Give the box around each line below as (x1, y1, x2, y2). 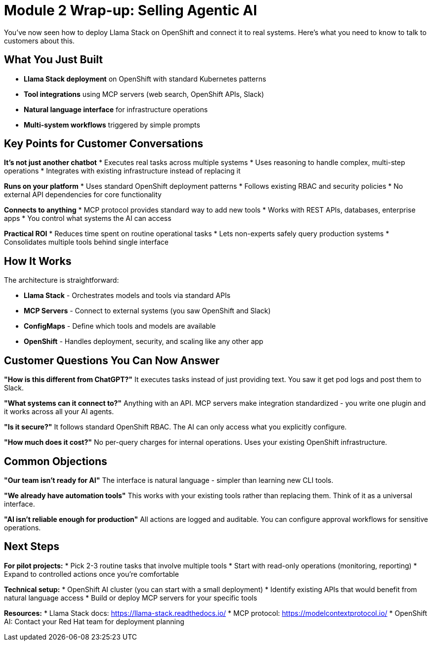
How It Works (4, 255, 72, 267)
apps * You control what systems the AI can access (4, 214, 172, 223)
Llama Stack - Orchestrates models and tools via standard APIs (24, 291, 231, 300)
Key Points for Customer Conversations (4, 137, 204, 150)
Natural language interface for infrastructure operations (24, 105, 208, 114)
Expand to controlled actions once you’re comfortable (4, 569, 179, 578)
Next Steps (4, 540, 59, 553)
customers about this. (4, 36, 75, 45)
